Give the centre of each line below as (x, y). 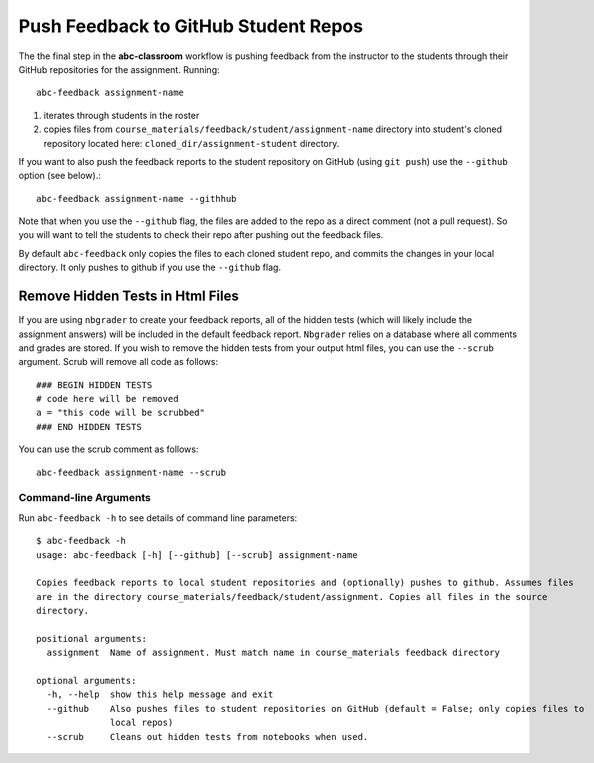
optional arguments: (86, 681)
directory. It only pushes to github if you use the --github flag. (150, 267)
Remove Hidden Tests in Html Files (128, 296)
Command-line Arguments (85, 498)
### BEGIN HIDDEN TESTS (94, 384)
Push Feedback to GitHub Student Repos (191, 26)
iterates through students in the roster (121, 115)
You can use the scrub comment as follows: (108, 449)
